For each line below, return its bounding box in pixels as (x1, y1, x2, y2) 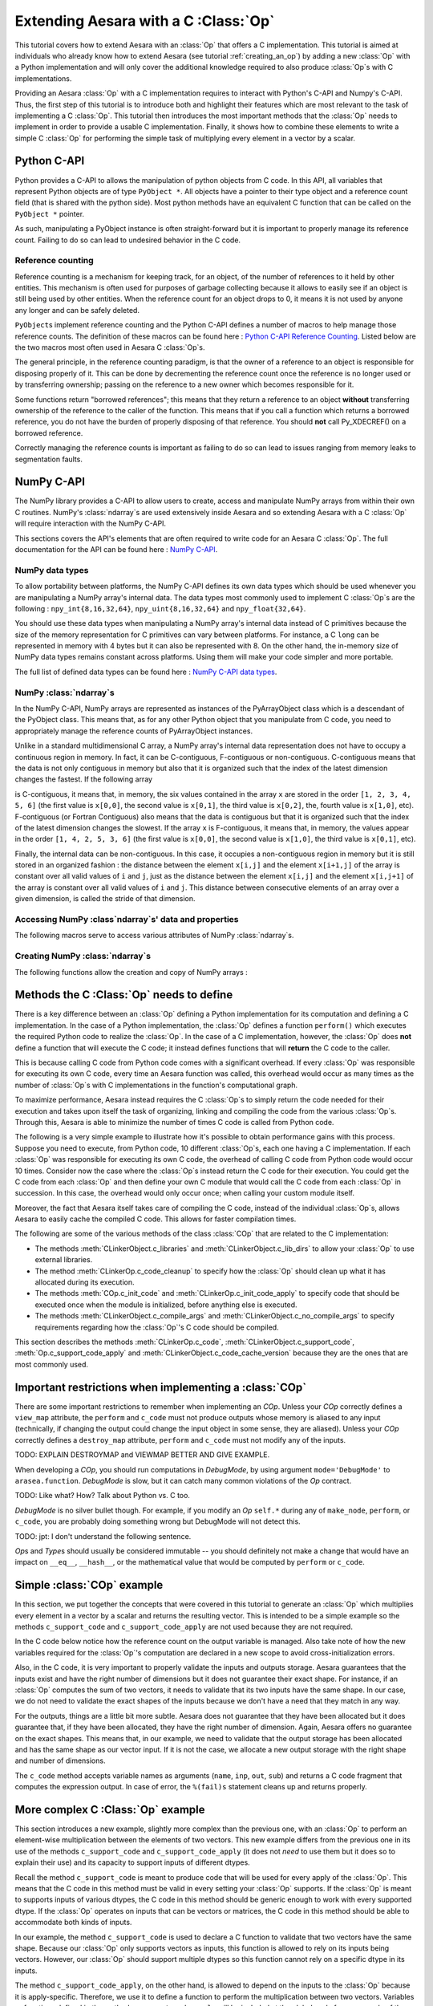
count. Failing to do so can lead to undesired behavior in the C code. (14, 235, 241, 245)
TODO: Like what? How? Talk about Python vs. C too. (14, 1491, 190, 1500)
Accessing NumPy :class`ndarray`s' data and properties (14, 914, 240, 925)
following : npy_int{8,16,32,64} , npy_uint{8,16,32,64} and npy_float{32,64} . (14, 603, 306, 613)
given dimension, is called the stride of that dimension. (14, 894, 196, 904)
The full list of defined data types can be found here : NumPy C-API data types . (14, 667, 277, 676)
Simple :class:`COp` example (14, 1578, 164, 1592)
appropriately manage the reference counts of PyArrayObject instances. (14, 726, 253, 736)
